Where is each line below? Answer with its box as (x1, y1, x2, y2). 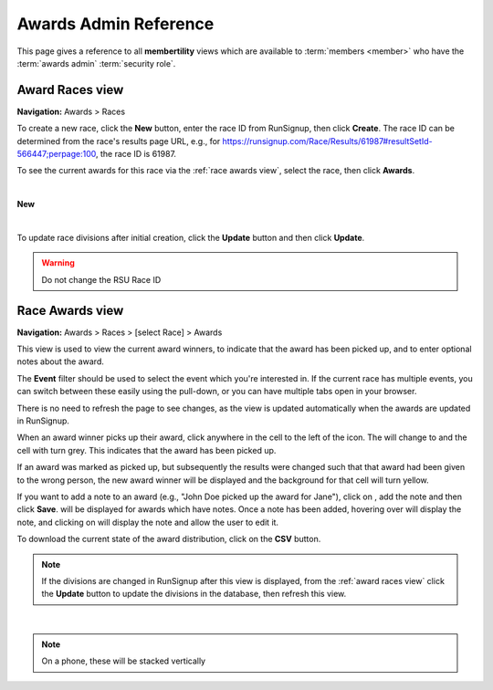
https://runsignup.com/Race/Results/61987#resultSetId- (222, 135, 433, 146)
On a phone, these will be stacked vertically (41, 655, 205, 666)
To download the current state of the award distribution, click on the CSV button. (16, 534, 321, 545)
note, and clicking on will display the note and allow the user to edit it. (16, 517, 278, 528)
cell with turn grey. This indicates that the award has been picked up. (16, 444, 277, 455)
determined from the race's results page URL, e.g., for (16, 135, 221, 146)
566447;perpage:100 (16, 149, 97, 160)
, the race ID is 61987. (96, 149, 177, 160)
